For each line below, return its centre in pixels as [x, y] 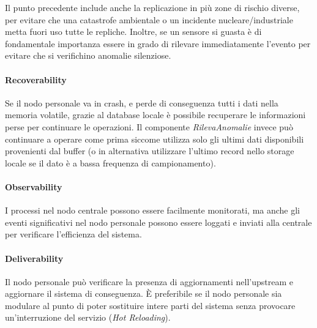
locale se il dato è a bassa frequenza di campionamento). [110, 162]
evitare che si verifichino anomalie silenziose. [88, 55]
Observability [34, 186]
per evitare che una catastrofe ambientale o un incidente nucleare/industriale [149, 19]
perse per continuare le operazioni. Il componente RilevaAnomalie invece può [149, 126]
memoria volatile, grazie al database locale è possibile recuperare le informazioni [155, 115]
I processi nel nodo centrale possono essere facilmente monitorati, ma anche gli [153, 210]
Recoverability [36, 79]
